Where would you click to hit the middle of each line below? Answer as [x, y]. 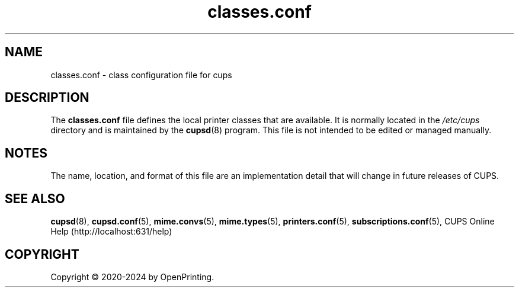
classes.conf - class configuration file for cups [141, 75]
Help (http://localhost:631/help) [111, 232]
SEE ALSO [35, 198]
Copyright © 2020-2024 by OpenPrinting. [132, 277]
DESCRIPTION [47, 98]
